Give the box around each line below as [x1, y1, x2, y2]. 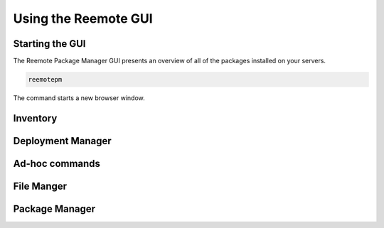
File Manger [13, 180, 68, 192]
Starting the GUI [13, 38, 86, 50]
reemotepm [28, 75, 63, 84]
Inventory [13, 112, 58, 124]
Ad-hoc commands [13, 157, 101, 170]
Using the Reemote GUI [13, 11, 153, 26]
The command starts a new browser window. [13, 94, 145, 102]
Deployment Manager [13, 135, 112, 147]
